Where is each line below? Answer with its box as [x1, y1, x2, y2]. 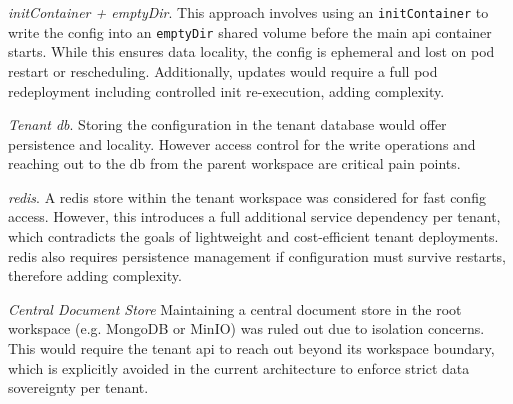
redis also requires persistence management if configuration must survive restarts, [8, 245, 506, 266]
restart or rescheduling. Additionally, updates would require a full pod [8, 60, 438, 81]
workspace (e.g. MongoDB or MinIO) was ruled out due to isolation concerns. [8, 318, 485, 339]
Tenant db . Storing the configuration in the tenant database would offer [8, 114, 447, 135]
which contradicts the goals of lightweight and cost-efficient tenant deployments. [8, 226, 499, 247]
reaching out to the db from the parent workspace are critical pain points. [8, 153, 461, 174]
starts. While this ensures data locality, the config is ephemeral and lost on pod [8, 41, 495, 62]
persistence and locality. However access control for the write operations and [8, 133, 476, 154]
